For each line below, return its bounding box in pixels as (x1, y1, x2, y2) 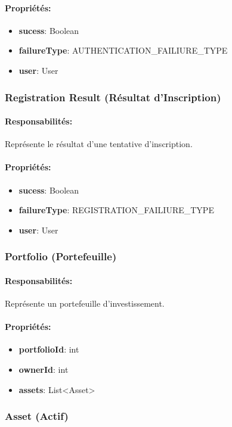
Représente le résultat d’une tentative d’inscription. (5, 138, 193, 150)
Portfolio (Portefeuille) (5, 249, 117, 264)
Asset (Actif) (5, 409, 69, 423)
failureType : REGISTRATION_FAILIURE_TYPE (18, 204, 214, 216)
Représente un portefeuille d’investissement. (5, 297, 165, 310)
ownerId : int (18, 363, 69, 376)
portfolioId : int (18, 343, 79, 356)
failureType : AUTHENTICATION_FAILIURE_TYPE (18, 44, 228, 57)
